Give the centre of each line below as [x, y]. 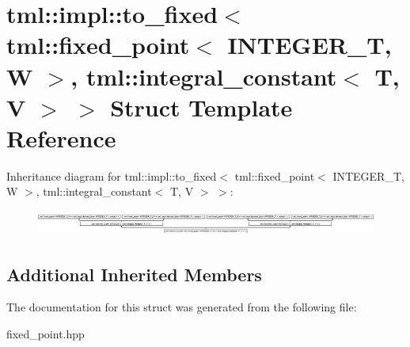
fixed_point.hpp [46, 333]
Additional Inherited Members [134, 274]
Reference [61, 137]
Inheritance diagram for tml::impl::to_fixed [112, 175]
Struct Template [201, 107]
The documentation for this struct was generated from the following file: [182, 307]
